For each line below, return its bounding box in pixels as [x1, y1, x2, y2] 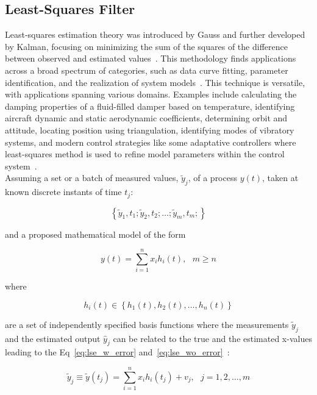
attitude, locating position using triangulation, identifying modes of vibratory [5, 123, 294, 136]
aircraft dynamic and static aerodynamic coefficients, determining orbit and [5, 112, 288, 124]
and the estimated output [5, 332, 101, 344]
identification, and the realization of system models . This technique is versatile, [5, 76, 305, 88]
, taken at [262, 171, 299, 184]
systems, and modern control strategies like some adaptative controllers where [5, 135, 296, 148]
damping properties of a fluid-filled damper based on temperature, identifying [5, 99, 295, 112]
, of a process [188, 171, 237, 184]
